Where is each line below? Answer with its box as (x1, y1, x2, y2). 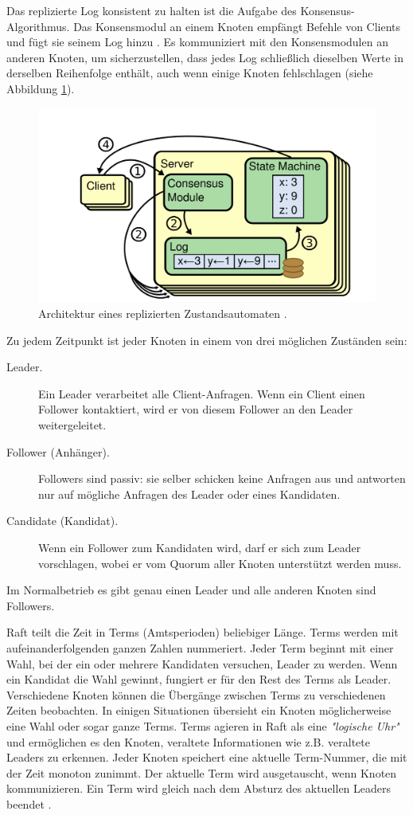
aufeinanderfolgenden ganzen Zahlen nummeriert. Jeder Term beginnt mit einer (6, 639, 394, 656)
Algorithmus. (6, 18, 70, 34)
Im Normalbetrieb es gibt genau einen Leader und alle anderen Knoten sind (6, 582, 376, 598)
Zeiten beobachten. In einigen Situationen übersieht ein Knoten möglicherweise (6, 702, 392, 719)
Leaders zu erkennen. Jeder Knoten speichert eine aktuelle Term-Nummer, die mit (6, 749, 407, 766)
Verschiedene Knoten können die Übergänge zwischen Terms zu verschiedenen (6, 686, 386, 703)
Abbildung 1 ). (6, 80, 75, 96)
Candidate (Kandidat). (6, 512, 119, 529)
